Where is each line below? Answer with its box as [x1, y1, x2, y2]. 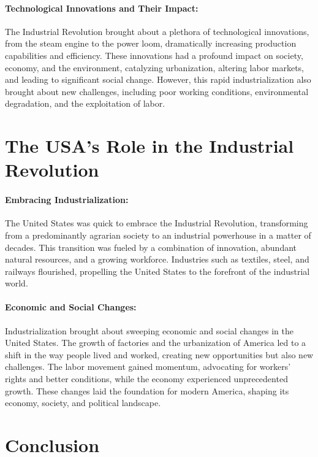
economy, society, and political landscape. [5, 396, 161, 409]
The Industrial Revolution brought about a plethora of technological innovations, [5, 25, 309, 37]
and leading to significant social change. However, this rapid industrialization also [5, 73, 311, 86]
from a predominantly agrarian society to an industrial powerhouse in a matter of [5, 228, 311, 241]
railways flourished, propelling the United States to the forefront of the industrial [5, 264, 310, 277]
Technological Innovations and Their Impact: [5, 1, 199, 14]
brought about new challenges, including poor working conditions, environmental [5, 85, 309, 98]
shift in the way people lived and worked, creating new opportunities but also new [5, 348, 314, 361]
